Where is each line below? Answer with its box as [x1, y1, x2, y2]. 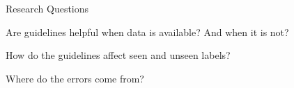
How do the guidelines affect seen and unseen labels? [6, 48, 231, 62]
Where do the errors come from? [6, 71, 144, 85]
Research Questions [6, 1, 89, 15]
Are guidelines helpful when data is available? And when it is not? [6, 24, 289, 39]
